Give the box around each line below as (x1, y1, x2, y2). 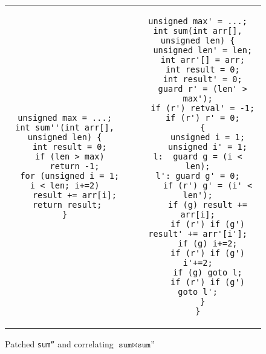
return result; (32, 200, 102, 210)
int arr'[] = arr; (160, 55, 245, 65)
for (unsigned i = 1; (20, 171, 120, 181)
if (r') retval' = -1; (151, 103, 255, 113)
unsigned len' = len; (153, 45, 253, 55)
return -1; (50, 161, 100, 171)
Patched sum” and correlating (5, 338, 114, 350)
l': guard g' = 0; (155, 171, 240, 181)
